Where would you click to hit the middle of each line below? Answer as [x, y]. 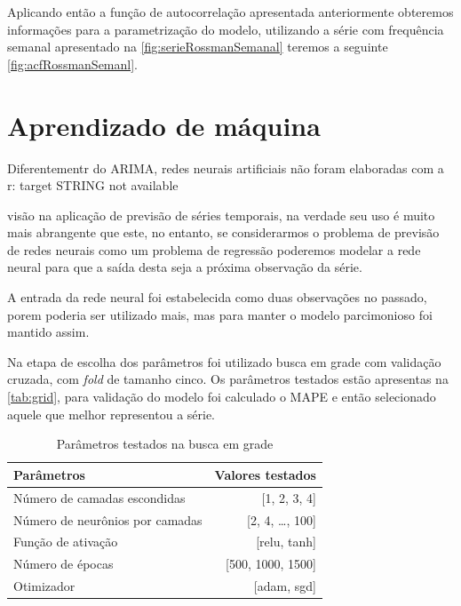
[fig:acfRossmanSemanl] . [72, 64]
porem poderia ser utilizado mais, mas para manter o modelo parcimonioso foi [220, 314]
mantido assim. [48, 332]
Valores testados [265, 474]
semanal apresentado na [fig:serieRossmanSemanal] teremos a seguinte [198, 47]
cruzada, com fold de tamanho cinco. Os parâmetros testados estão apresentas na [228, 379]
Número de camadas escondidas [99, 497]
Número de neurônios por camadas [108, 519]
